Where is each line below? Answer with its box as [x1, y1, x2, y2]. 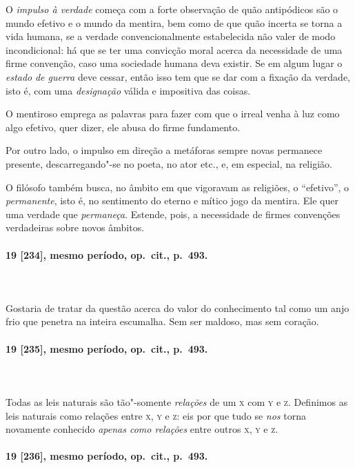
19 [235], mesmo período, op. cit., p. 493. [6, 341, 208, 355]
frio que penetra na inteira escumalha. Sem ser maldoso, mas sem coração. [6, 314, 319, 329]
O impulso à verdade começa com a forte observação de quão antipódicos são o [6, 2, 338, 16]
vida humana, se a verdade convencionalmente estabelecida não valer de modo [6, 29, 336, 43]
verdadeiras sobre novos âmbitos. [6, 220, 145, 235]
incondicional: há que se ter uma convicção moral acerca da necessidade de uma [6, 42, 343, 57]
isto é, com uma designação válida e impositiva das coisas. [6, 83, 251, 97]
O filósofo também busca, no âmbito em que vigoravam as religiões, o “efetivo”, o [6, 179, 349, 194]
